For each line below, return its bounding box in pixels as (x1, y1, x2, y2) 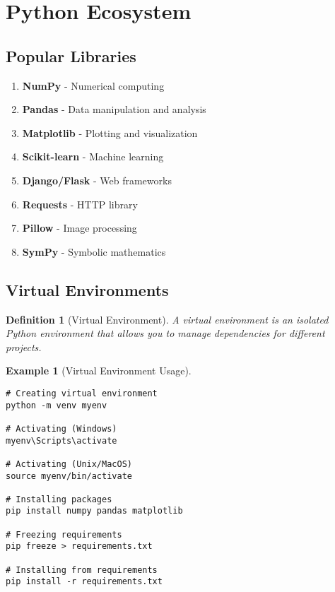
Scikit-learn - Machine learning (22, 149, 164, 164)
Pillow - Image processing (22, 220, 137, 235)
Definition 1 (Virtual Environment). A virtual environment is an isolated (6, 312, 329, 326)
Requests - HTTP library (22, 196, 138, 211)
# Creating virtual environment (6, 388, 158, 398)
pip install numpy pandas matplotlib (6, 506, 183, 516)
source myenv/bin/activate (6, 470, 132, 481)
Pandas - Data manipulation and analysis (22, 102, 206, 117)
